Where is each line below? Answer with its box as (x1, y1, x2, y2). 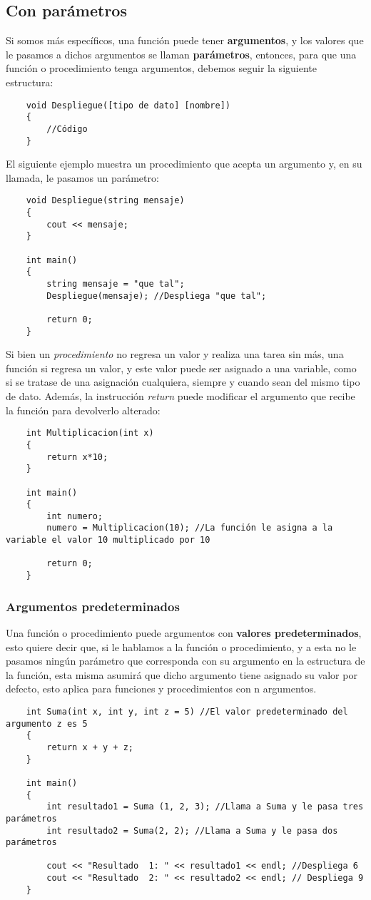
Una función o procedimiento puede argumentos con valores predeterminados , (6, 625, 362, 640)
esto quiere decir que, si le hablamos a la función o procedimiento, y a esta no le (6, 639, 357, 654)
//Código (46, 123, 88, 134)
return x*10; (46, 451, 108, 462)
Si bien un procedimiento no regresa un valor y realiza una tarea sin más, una (6, 347, 344, 362)
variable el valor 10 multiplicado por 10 (6, 535, 210, 546)
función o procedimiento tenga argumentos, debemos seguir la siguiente (6, 61, 317, 76)
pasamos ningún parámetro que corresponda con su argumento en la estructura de (6, 653, 365, 668)
